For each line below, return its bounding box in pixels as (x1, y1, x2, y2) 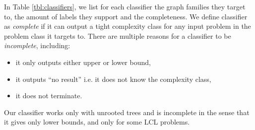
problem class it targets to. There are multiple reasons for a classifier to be (4, 30, 231, 41)
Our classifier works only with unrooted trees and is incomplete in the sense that (4, 107, 250, 117)
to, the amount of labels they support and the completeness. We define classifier (4, 11, 248, 21)
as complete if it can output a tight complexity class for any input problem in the (4, 21, 251, 31)
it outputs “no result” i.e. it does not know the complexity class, (15, 73, 211, 84)
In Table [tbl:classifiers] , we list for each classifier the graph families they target (4, 1, 246, 11)
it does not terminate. (15, 90, 82, 101)
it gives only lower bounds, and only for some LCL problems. (4, 117, 190, 127)
